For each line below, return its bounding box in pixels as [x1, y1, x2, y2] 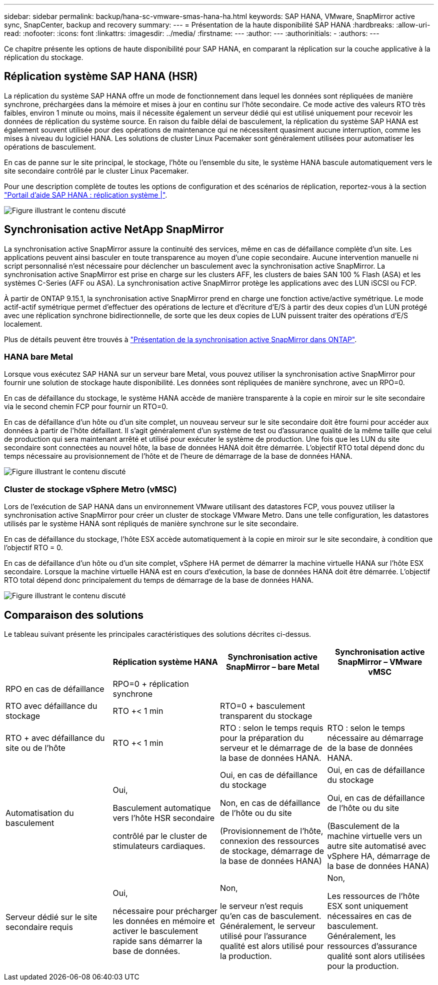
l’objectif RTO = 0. [4, 543, 63, 552]
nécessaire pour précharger [112, 906, 217, 916]
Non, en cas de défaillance [220, 798, 320, 808]
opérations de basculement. [4, 142, 96, 151]
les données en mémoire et [112, 916, 215, 926]
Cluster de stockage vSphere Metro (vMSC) [4, 484, 177, 494]
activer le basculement [112, 926, 198, 936]
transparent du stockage [220, 711, 312, 721]
